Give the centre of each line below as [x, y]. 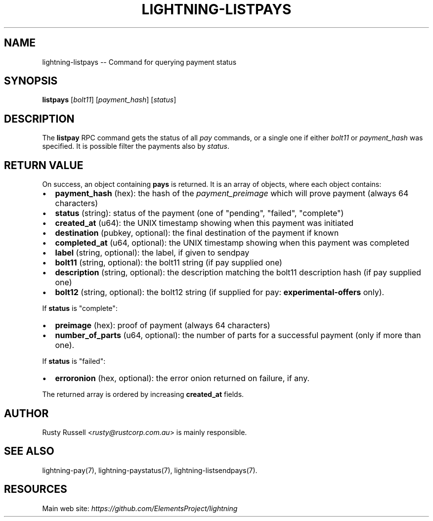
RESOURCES [36, 489]
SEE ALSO [29, 451]
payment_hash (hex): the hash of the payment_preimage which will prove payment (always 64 [232, 194]
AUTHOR [26, 413]
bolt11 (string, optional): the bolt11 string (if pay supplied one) [169, 263]
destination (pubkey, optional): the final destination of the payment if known [197, 233]
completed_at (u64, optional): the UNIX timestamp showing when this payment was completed [232, 243]
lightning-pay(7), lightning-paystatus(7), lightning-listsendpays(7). [150, 470]
